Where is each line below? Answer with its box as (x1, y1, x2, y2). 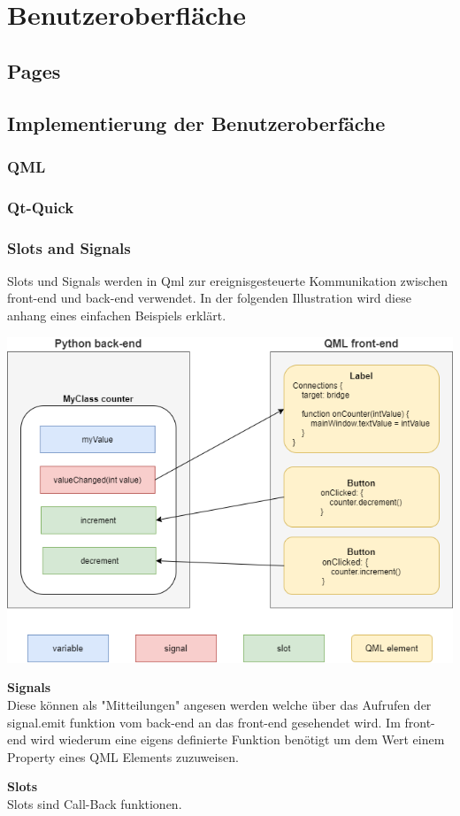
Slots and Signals (7, 236, 131, 258)
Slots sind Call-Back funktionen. (7, 795, 182, 813)
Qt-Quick (7, 196, 74, 218)
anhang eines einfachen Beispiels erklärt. (7, 306, 226, 325)
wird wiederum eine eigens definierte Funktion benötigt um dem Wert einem (30, 730, 445, 749)
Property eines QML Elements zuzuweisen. (7, 747, 239, 766)
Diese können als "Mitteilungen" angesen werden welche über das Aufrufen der (7, 696, 432, 714)
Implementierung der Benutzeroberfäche (7, 109, 386, 136)
